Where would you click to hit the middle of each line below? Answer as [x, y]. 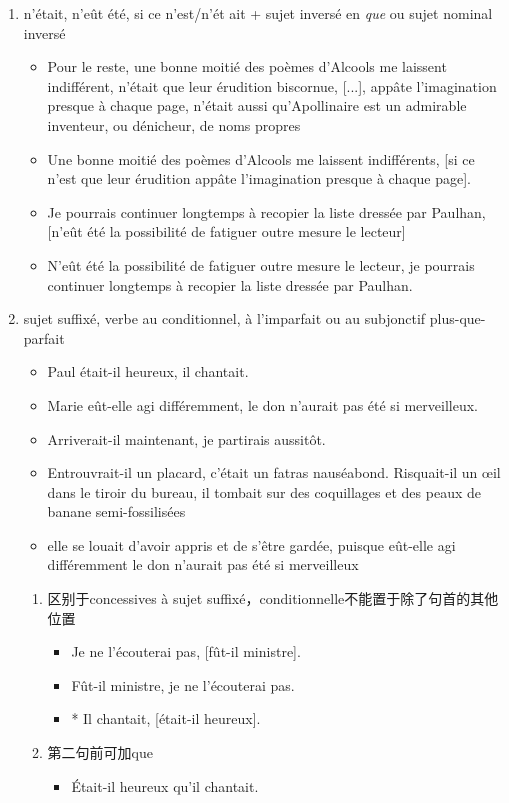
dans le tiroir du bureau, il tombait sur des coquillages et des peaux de [264, 491]
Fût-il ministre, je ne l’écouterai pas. [183, 684]
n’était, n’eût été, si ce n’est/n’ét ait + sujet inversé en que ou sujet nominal [258, 13]
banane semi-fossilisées [116, 511]
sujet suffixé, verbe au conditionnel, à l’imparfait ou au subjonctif [224, 318]
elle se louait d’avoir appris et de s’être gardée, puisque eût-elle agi [251, 544]
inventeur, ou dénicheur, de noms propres [174, 124]
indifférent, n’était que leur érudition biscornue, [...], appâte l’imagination [272, 85]
